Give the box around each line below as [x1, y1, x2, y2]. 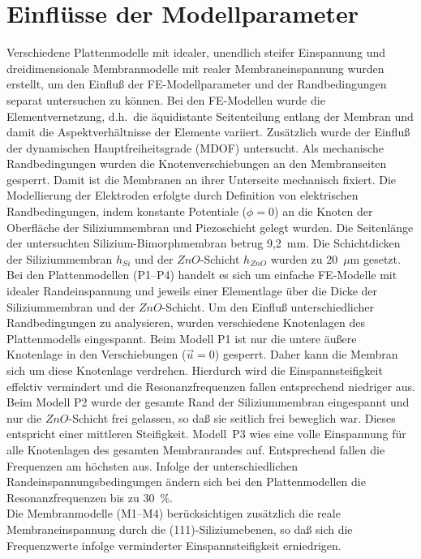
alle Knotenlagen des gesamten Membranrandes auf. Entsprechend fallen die [6, 441, 385, 458]
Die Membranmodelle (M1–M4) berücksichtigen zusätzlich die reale [6, 505, 341, 522]
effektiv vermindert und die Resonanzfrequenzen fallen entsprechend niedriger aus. [6, 377, 415, 394]
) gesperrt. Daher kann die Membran [214, 346, 398, 363]
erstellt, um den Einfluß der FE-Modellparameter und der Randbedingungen [6, 75, 387, 92]
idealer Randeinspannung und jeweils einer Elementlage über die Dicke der [6, 282, 378, 299]
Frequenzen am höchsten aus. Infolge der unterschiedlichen [6, 457, 299, 474]
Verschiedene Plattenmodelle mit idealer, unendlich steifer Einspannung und [6, 44, 386, 61]
